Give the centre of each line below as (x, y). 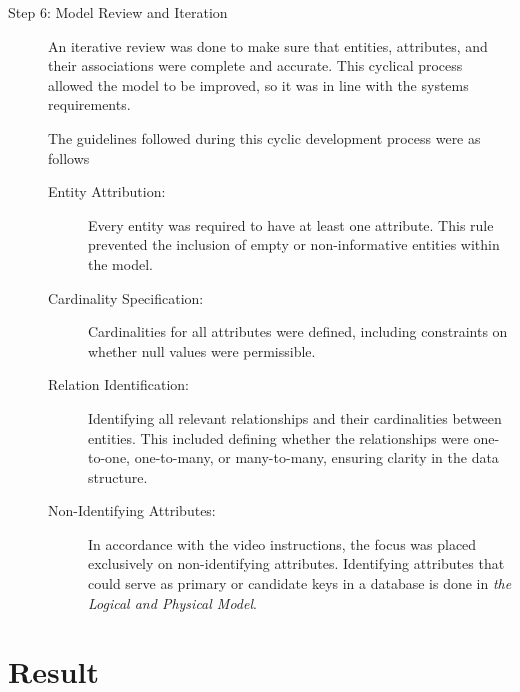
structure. (118, 476)
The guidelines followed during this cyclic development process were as (264, 137)
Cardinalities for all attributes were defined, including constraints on (298, 331)
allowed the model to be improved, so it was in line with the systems (258, 84)
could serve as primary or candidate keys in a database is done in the (300, 583)
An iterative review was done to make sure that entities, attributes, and (268, 45)
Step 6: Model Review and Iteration (118, 12)
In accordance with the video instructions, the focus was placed (282, 543)
